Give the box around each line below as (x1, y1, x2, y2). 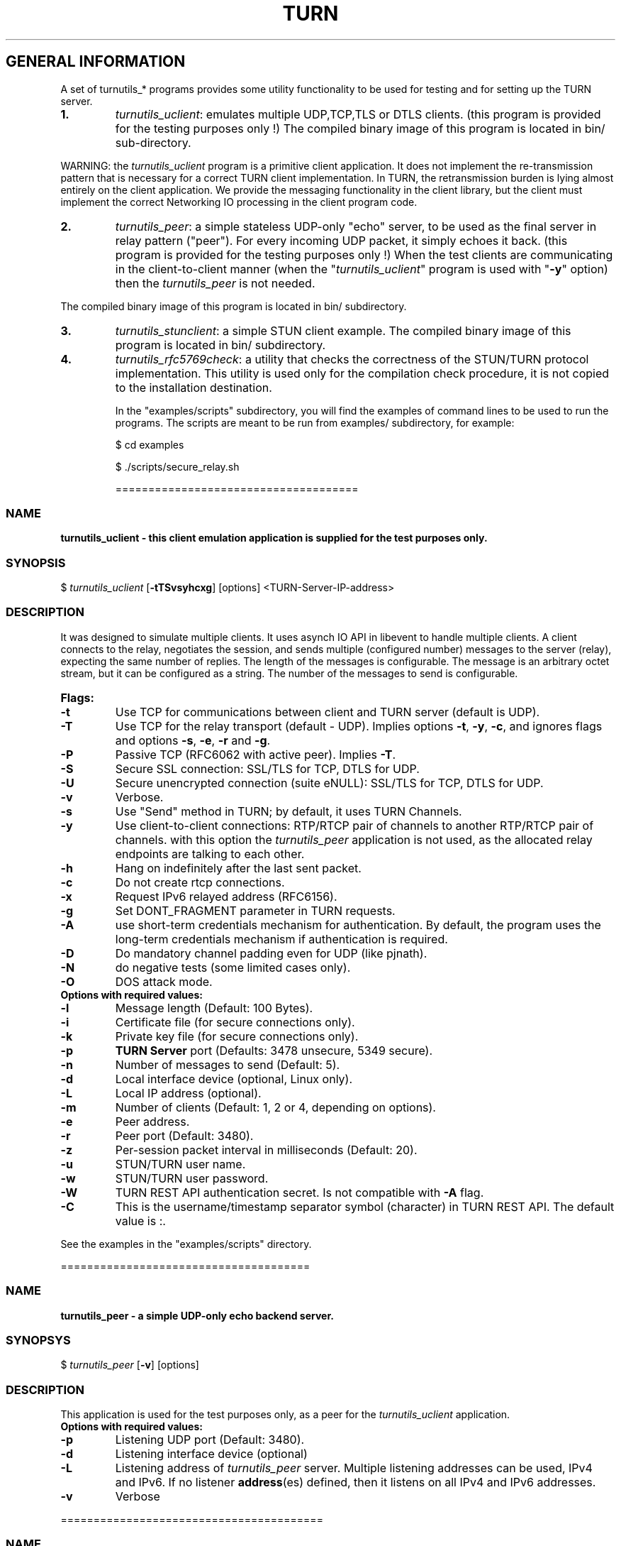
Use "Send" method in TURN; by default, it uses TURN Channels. (115, 804, 462, 818)
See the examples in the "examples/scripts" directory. (60, 1237, 312, 1250)
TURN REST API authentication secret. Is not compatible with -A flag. (115, 1185, 484, 1200)
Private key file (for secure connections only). (115, 1029, 359, 1043)
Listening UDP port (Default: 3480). (115, 1432, 305, 1447)
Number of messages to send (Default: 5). (115, 1057, 340, 1072)
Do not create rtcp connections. (115, 875, 285, 889)
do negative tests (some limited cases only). (115, 960, 351, 975)
